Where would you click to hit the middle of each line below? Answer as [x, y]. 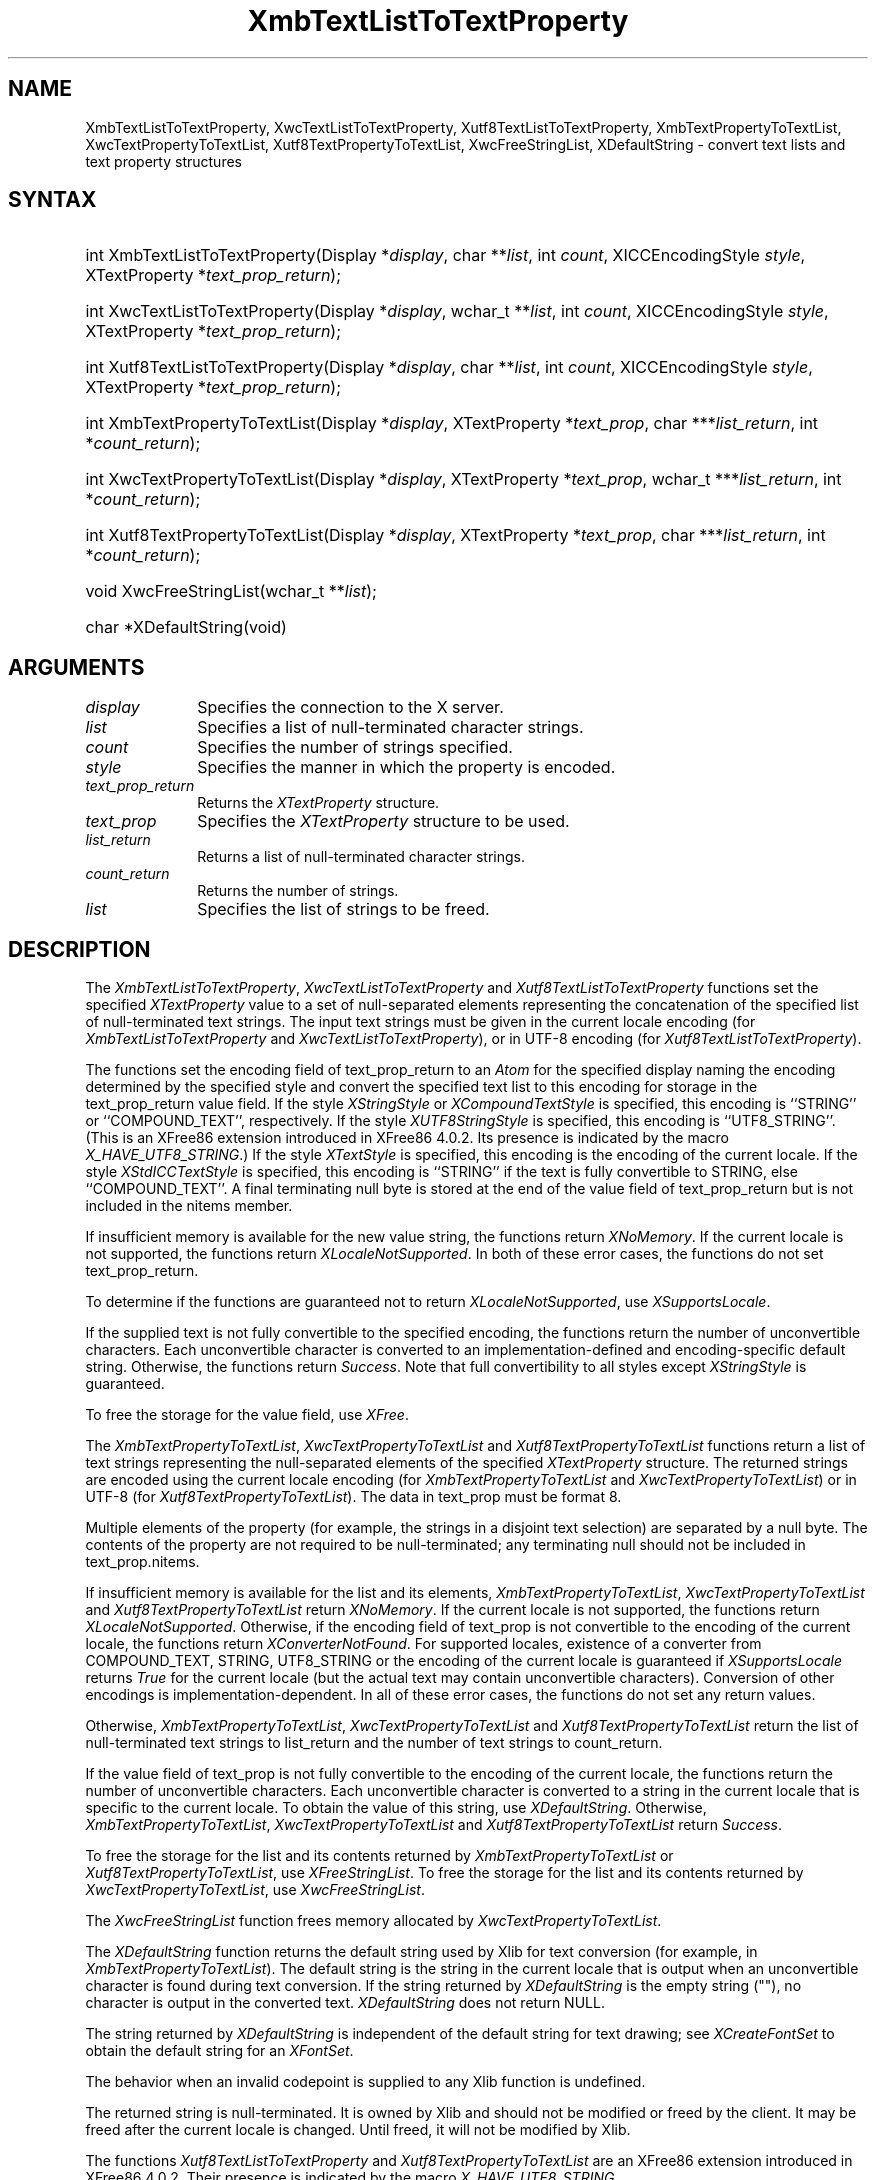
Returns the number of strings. [298, 891]
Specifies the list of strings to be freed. [343, 909]
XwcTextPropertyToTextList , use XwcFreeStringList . [255, 1890]
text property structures [163, 161]
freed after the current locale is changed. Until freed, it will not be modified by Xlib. [358, 2130]
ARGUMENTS [76, 667]
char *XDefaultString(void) [186, 627]
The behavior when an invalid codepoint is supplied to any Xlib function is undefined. [365, 2082]
